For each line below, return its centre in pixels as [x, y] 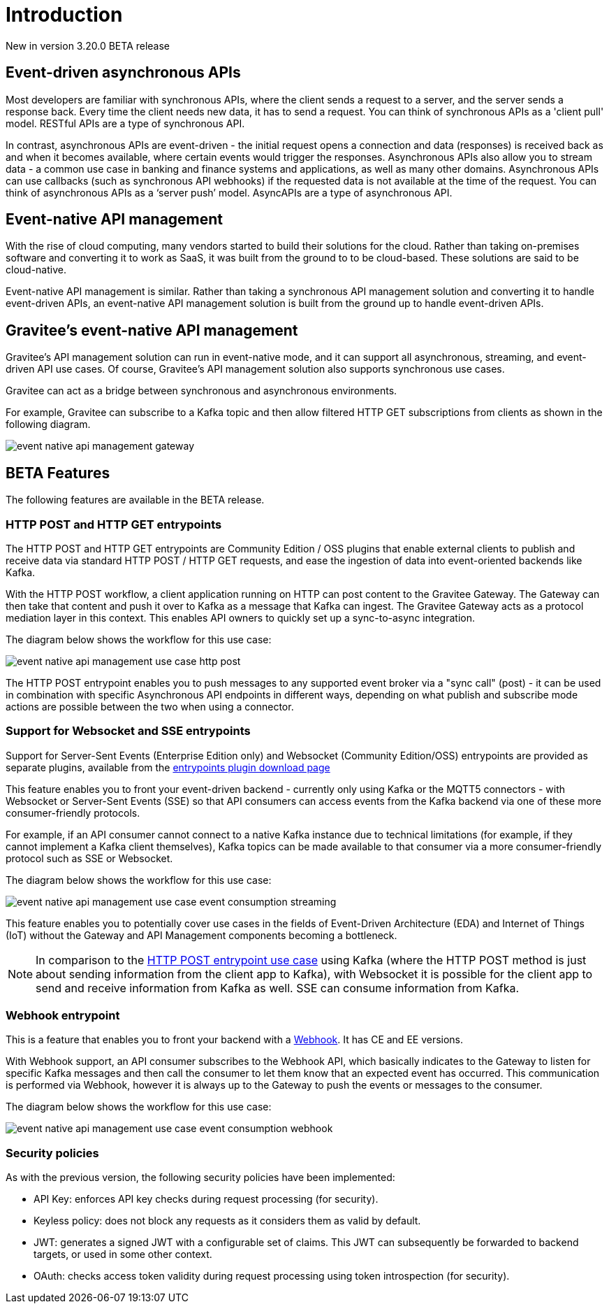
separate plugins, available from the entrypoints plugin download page [168, 767]
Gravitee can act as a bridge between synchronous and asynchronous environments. [201, 391]
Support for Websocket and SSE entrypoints [128, 731]
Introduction [64, 15]
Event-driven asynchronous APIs [123, 73]
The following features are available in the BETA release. [135, 500]
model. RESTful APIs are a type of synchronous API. [125, 123]
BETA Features [58, 473]
